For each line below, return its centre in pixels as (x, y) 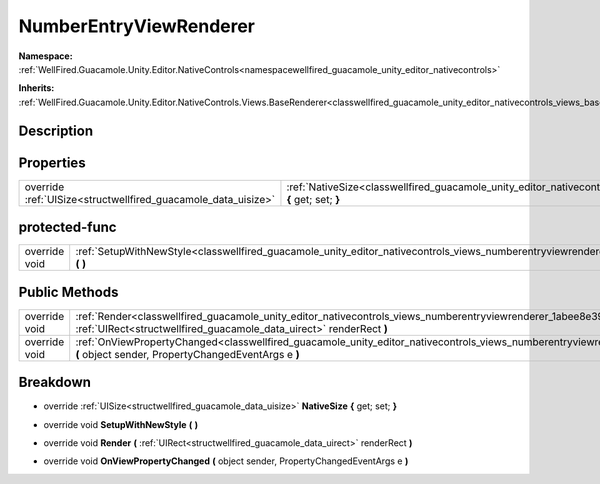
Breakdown (55, 382)
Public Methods (68, 291)
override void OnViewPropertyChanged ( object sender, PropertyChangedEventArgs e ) (226, 461)
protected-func (67, 227)
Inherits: (36, 88)
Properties (52, 162)
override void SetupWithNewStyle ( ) (121, 424)
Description (56, 130)
